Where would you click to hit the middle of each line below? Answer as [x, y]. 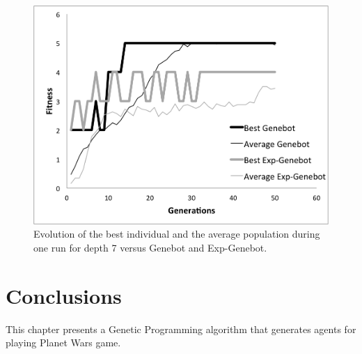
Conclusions [64, 295]
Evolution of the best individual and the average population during [177, 234]
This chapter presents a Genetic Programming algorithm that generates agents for [181, 329]
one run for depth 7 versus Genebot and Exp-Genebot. [150, 247]
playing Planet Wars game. [63, 343]
